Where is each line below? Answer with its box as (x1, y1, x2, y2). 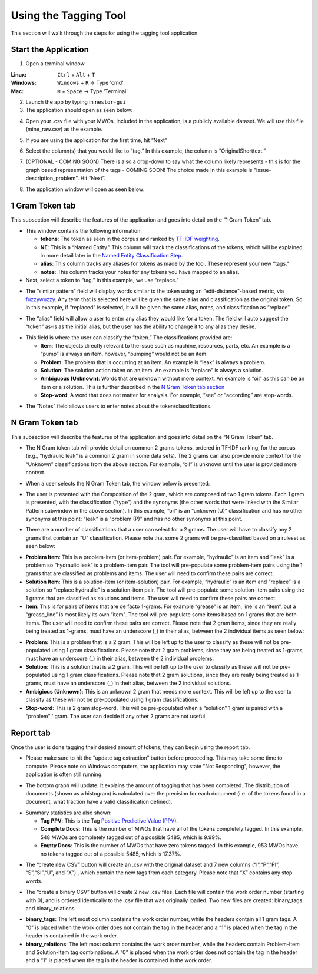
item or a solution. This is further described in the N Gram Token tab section (40, 383, 225, 390)
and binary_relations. (25, 904, 77, 912)
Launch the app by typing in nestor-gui (25, 98, 126, 105)
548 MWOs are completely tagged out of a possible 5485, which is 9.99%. (40, 834, 222, 841)
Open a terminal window (25, 60, 85, 67)
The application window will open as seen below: (25, 186, 145, 193)
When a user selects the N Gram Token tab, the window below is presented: (25, 480, 210, 487)
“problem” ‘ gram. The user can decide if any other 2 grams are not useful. (25, 713, 207, 720)
